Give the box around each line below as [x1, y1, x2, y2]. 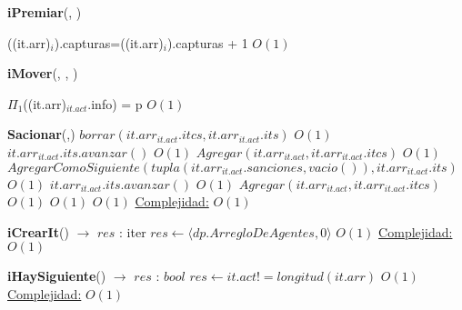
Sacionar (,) [7, 125, 75, 144]
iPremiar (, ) [7, 3, 82, 21]
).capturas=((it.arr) [54, 33, 164, 52]
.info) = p [87, 94, 143, 113]
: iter [119, 222, 146, 241]
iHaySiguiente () [7, 266, 106, 285]
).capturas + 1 [166, 33, 248, 52]
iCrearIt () [7, 222, 69, 241]
